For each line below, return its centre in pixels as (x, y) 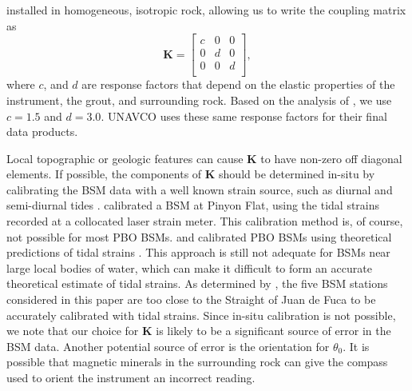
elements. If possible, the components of (104, 174)
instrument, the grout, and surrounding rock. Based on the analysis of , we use (199, 100)
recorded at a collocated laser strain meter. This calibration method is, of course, (205, 221)
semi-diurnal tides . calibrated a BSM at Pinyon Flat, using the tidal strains (193, 205)
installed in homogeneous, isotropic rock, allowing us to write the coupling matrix (206, 10)
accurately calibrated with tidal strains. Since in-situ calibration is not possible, (201, 315)
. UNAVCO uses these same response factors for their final (244, 116)
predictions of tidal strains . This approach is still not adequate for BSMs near (198, 252)
